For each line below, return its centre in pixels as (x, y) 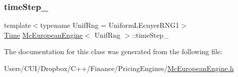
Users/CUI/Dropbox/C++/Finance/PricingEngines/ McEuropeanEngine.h (119, 68)
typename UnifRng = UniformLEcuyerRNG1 (110, 25)
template (18, 25)
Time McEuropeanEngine (43, 35)
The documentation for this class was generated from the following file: (113, 51)
